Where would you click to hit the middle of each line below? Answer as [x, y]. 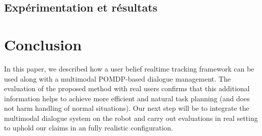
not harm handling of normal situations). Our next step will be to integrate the [127, 108]
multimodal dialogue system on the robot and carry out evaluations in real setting [131, 118]
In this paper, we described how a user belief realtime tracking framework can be [129, 68]
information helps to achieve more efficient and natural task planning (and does [127, 98]
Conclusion [43, 44]
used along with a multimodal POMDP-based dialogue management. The [117, 78]
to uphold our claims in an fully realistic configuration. [89, 128]
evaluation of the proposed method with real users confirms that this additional [127, 88]
